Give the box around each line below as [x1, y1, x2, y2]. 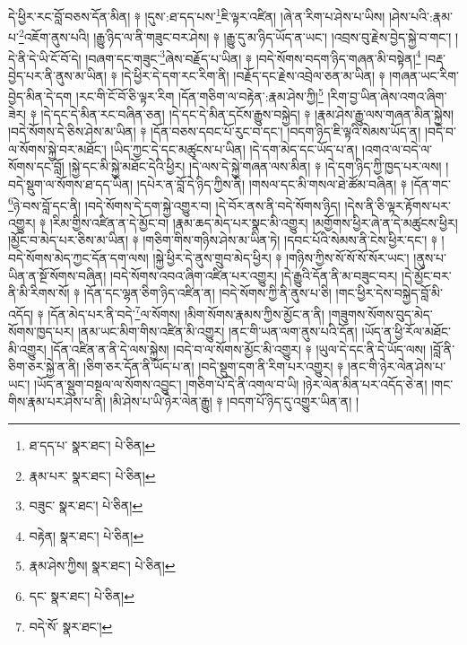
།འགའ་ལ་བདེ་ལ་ [361, 139, 433, 158]
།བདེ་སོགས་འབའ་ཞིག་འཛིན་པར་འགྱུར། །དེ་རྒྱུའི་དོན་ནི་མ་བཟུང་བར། [109, 266, 398, 284]
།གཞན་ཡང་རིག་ [389, 65, 459, 84]
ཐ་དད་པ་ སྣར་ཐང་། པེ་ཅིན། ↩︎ [29, 436, 156, 454]
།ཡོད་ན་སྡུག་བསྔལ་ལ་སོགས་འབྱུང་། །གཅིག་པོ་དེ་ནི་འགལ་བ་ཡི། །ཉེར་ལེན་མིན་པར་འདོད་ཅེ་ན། [33, 374, 428, 393]
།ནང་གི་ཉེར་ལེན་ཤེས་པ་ [347, 357, 446, 376]
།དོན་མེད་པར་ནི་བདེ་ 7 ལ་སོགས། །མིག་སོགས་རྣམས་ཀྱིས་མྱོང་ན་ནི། [48, 301, 324, 323]
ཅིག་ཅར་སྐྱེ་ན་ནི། [8, 357, 80, 376]
